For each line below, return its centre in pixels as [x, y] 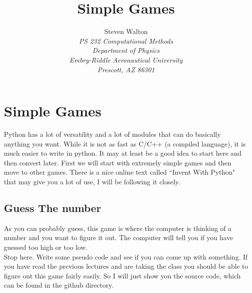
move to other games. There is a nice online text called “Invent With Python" [119, 172]
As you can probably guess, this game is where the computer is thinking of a [118, 228]
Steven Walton [126, 31]
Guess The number [53, 207]
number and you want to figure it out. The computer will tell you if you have [118, 237]
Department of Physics [126, 50]
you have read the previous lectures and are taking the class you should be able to [126, 266]
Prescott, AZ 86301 [126, 69]
